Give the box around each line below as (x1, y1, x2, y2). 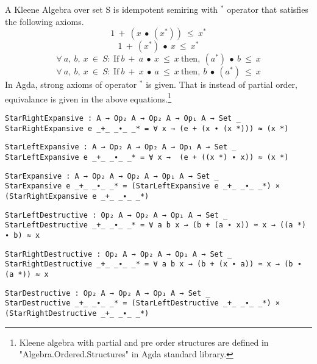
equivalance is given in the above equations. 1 (5, 90, 172, 105)
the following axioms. (5, 15, 84, 27)
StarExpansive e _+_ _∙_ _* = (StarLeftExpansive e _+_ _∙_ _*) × (5, 182, 280, 191)
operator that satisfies (227, 3, 308, 15)
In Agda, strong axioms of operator (5, 78, 137, 91)
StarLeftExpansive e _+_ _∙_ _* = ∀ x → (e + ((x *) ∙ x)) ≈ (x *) (5, 153, 289, 162)
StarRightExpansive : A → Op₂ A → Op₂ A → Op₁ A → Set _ (5, 114, 241, 123)
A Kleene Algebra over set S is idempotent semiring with (5, 3, 218, 15)
